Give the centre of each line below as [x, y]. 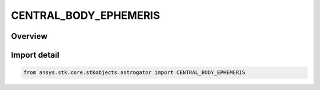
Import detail [35, 55]
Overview [29, 36]
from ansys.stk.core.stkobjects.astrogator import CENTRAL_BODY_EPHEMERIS [135, 73]
